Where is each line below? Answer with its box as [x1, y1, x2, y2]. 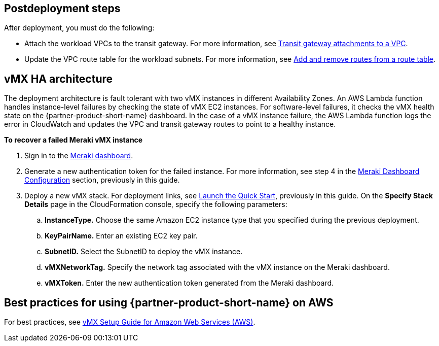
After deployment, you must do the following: [4, 23, 155, 32]
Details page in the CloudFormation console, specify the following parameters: [24, 200, 287, 209]
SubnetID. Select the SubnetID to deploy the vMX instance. [45, 247, 243, 256]
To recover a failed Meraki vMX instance [4, 135, 143, 145]
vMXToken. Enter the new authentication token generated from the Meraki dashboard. [45, 279, 334, 288]
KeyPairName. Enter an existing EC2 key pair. [45, 231, 198, 240]
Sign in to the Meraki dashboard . [24, 151, 133, 160]
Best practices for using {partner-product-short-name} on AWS [4, 296, 334, 309]
